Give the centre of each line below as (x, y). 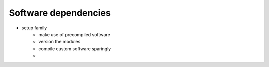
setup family (34, 28)
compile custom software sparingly (75, 48)
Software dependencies (60, 13)
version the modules (60, 42)
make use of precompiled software (74, 34)
